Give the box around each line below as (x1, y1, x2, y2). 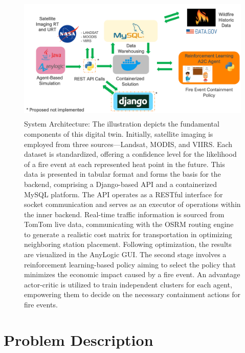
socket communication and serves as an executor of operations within (24, 199, 241, 210)
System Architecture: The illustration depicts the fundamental (24, 118, 219, 129)
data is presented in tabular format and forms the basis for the (24, 169, 221, 179)
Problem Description (4, 329, 153, 350)
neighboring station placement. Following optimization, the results (24, 239, 232, 250)
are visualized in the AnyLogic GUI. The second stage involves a (24, 249, 227, 260)
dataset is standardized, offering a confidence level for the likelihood (24, 149, 237, 159)
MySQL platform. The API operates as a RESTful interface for (24, 189, 223, 199)
